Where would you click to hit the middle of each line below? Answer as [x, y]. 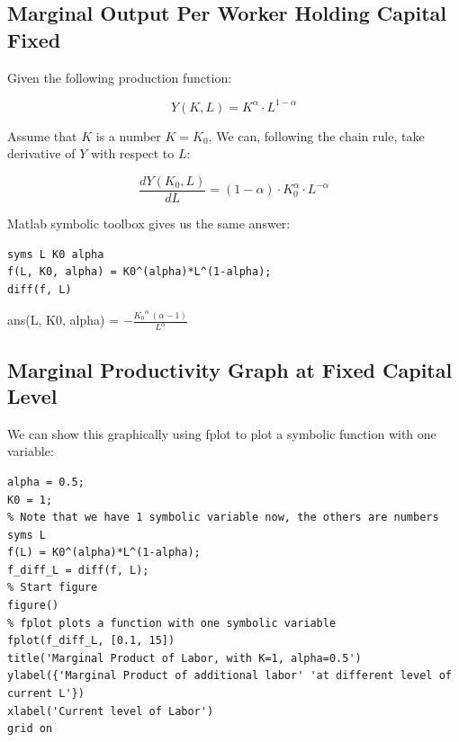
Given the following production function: [120, 77]
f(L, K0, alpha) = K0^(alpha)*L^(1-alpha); [139, 272]
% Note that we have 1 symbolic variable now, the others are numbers [223, 518]
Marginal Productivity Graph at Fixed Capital [230, 369]
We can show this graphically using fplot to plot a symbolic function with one [222, 433]
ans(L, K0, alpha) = [63, 320]
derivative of [41, 153]
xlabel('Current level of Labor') [111, 711]
